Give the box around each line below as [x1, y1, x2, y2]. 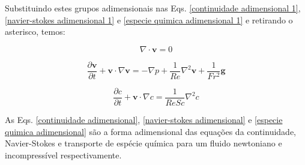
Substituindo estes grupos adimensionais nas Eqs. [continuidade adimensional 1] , [5, 2, 301, 14]
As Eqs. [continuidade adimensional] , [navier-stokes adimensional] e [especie [5, 113, 283, 125]
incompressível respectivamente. [5, 148, 122, 161]
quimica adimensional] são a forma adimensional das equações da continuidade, [5, 125, 297, 137]
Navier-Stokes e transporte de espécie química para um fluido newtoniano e [5, 137, 282, 149]
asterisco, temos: [5, 25, 65, 38]
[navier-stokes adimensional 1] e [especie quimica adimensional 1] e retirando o [5, 13, 293, 26]
